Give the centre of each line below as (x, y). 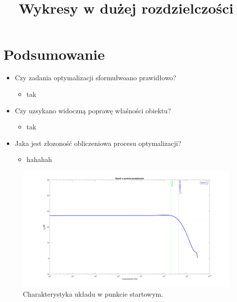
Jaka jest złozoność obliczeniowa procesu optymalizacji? (98, 143)
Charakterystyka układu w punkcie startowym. (93, 293)
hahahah (39, 159)
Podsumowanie (54, 54)
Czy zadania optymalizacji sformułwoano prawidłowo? (95, 78)
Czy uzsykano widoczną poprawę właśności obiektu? (93, 110)
